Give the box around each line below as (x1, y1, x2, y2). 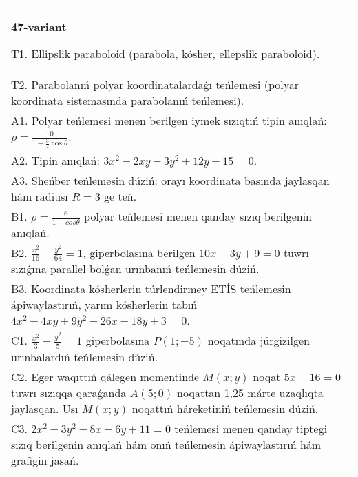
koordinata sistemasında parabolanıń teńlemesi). (11, 92, 244, 108)
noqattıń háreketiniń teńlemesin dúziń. (131, 400, 319, 416)
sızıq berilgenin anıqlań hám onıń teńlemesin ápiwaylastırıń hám (11, 436, 322, 452)
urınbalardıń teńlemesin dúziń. (11, 348, 158, 365)
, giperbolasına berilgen (83, 244, 196, 261)
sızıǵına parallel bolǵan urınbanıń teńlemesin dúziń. (11, 261, 260, 277)
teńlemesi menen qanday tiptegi (174, 420, 328, 436)
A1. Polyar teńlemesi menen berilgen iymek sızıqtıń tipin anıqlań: (11, 112, 327, 128)
